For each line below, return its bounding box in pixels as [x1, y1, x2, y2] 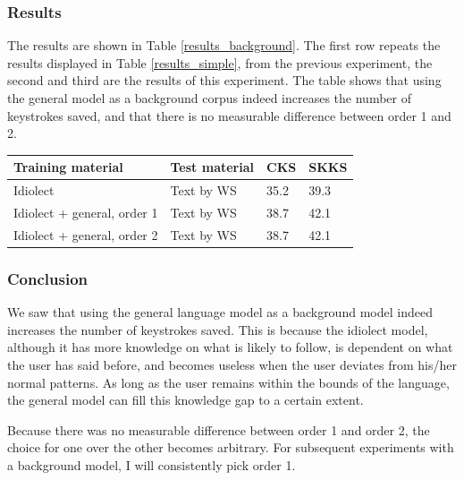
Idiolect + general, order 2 [13, 225, 158, 244]
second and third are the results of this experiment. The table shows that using [7, 71, 442, 90]
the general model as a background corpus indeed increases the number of [7, 89, 411, 107]
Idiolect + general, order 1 [13, 202, 158, 221]
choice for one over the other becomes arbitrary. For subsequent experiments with [7, 438, 454, 457]
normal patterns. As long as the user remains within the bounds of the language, [7, 373, 450, 391]
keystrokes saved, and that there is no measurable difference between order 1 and [7, 106, 451, 124]
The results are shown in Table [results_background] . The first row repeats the [7, 36, 441, 55]
